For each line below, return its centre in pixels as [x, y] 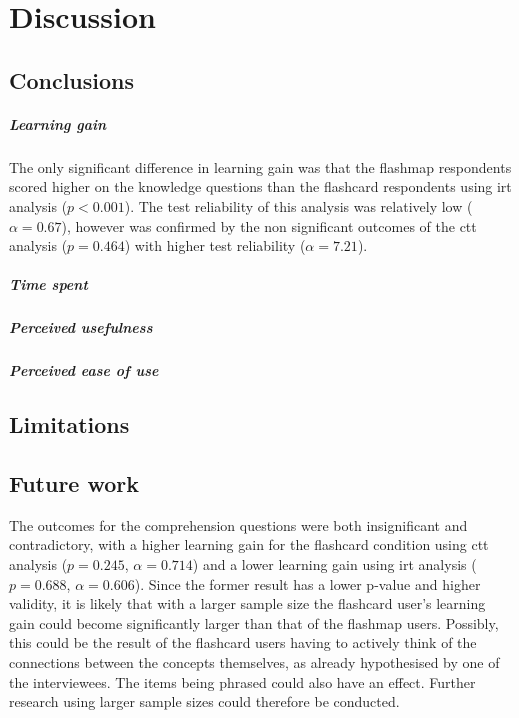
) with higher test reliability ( [215, 245]
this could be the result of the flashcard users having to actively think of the [243, 642]
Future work [74, 482]
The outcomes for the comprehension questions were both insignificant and [238, 524]
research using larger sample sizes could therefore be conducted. [204, 701]
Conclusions [72, 79]
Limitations [69, 424]
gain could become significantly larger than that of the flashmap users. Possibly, [254, 622]
